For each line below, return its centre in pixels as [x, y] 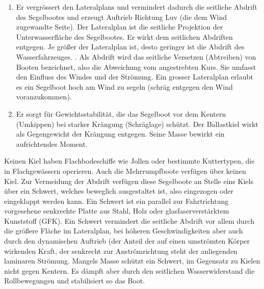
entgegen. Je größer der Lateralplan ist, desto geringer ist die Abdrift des [130, 47]
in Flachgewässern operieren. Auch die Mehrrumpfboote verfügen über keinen [125, 170]
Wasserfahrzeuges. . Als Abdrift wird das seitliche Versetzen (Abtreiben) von [136, 56]
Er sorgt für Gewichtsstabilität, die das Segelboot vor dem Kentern [121, 113]
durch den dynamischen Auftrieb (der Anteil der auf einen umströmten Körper [127, 241]
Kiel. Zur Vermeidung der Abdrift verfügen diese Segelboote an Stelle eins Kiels [129, 181]
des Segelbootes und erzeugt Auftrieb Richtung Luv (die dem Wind [122, 17]
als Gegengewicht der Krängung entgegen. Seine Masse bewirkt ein [120, 134]
